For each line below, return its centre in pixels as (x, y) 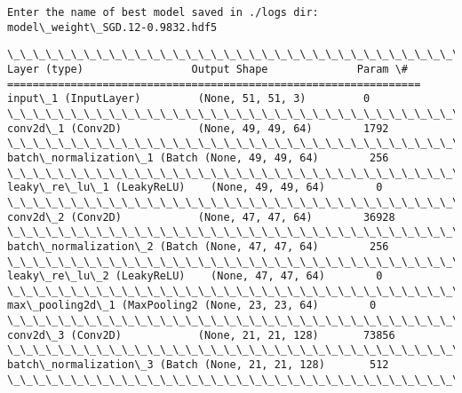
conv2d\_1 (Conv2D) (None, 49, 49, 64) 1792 (198, 128)
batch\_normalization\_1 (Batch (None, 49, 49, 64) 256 (198, 157)
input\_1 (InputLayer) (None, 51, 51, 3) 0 (189, 99)
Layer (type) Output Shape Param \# (208, 69)
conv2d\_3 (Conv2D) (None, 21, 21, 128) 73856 (201, 335)
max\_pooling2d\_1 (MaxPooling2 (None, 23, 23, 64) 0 (192, 306)
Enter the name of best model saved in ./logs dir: (163, 12)
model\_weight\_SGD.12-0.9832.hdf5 (112, 27)
